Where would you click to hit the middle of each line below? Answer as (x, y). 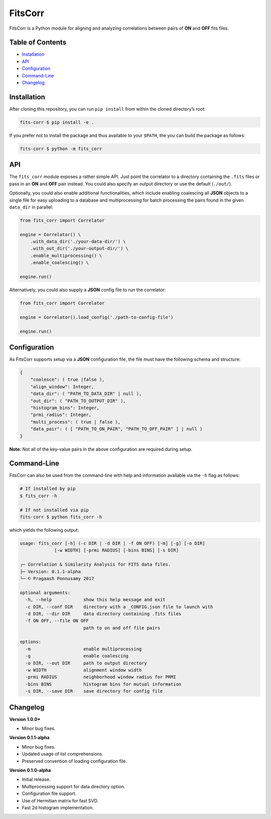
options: (31, 642)
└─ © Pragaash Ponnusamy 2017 (57, 578)
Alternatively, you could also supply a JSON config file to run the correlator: (88, 290)
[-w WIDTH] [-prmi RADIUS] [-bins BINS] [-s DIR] (117, 550)
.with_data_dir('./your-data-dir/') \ (78, 242)
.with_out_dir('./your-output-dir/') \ (80, 249)
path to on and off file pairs (122, 628)
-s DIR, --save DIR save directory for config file (94, 691)
